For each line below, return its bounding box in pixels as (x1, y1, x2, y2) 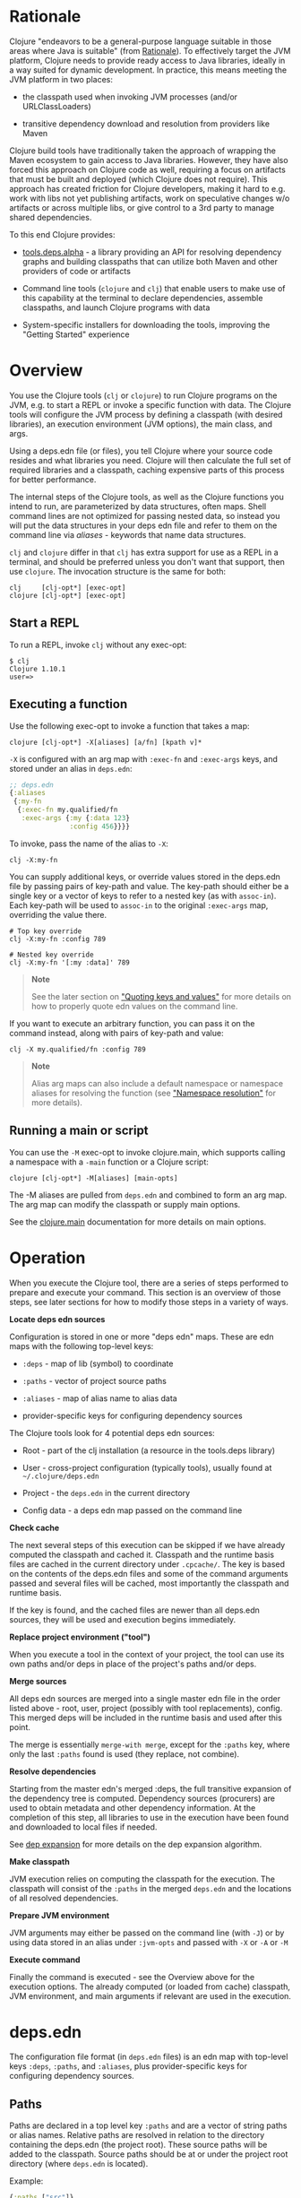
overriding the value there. (9, 909, 107, 920)
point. (9, 1721, 31, 1732)
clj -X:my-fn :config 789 (9, 934, 106, 943)
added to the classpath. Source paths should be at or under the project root (9, 2149, 288, 2159)
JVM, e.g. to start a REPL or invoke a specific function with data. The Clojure (9, 399, 292, 410)
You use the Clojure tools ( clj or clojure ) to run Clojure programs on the (9, 390, 278, 401)
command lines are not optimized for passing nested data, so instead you (9, 510, 280, 521)
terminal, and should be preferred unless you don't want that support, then (9, 556, 285, 567)
